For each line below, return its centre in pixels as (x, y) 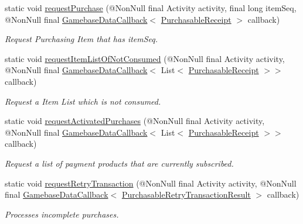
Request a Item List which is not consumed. (83, 101)
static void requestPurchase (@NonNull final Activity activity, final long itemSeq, (151, 8)
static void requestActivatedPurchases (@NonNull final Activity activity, (135, 121)
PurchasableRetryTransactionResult (186, 194)
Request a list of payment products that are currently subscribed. (119, 163)
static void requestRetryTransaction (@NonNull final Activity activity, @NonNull (151, 183)
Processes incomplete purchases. (62, 214)
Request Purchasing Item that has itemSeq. (81, 39)
